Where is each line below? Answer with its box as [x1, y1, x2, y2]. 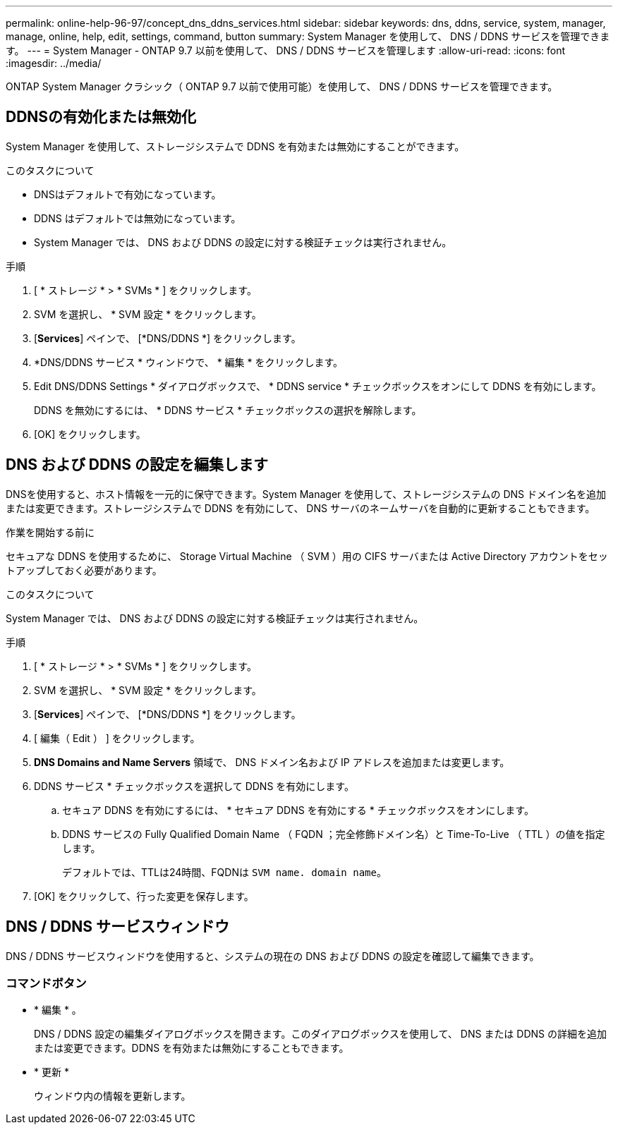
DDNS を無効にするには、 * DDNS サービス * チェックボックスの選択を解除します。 [34, 403, 422, 416]
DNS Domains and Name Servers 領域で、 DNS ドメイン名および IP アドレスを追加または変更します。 [34, 755, 510, 768]
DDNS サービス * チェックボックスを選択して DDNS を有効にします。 [34, 779, 354, 792]
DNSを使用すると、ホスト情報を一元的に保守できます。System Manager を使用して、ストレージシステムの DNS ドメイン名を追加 [6, 487, 607, 500]
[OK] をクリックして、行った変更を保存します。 [34, 889, 254, 902]
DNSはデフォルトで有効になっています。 [34, 188, 222, 200]
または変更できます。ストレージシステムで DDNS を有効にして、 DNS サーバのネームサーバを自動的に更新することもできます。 [6, 502, 595, 514]
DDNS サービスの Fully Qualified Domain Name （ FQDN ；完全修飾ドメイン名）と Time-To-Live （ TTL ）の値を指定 [62, 827, 605, 840]
